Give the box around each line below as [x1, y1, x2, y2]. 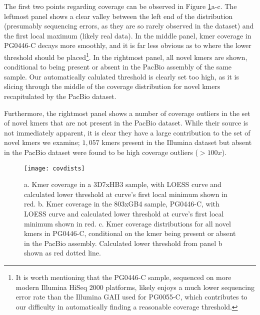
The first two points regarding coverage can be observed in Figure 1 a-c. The [4, 1, 237, 11]
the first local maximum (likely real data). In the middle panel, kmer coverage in [4, 30, 251, 40]
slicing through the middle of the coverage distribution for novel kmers [4, 81, 220, 91]
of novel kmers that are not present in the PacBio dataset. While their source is [4, 117, 248, 128]
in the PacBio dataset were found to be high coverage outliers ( [4, 146, 198, 157]
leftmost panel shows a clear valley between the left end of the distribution [4, 10, 233, 21]
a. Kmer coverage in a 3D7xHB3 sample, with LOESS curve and [24, 179, 221, 189]
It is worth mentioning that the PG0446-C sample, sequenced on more [15, 271, 231, 282]
